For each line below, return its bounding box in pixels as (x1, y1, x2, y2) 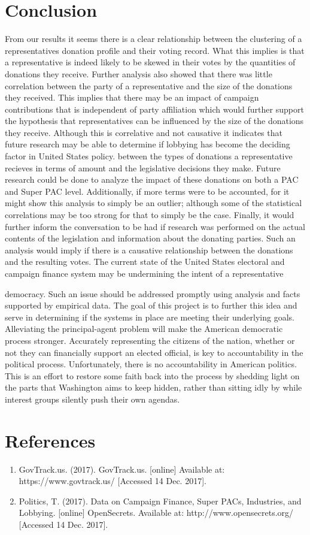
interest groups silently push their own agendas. (5, 392, 180, 405)
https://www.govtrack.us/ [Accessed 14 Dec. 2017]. (19, 474, 206, 487)
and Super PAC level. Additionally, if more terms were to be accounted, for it (5, 185, 290, 197)
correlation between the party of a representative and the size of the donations (5, 79, 293, 92)
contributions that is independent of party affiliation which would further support (5, 102, 304, 115)
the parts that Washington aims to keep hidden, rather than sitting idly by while (5, 381, 302, 394)
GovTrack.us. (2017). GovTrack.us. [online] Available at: (19, 463, 225, 475)
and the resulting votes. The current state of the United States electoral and (5, 255, 285, 268)
